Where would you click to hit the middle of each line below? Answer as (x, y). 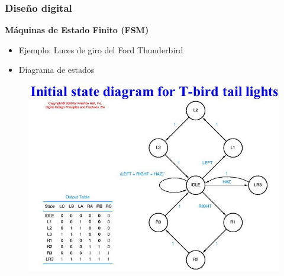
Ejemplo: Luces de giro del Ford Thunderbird (101, 49)
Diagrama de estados (57, 70)
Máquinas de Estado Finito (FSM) (77, 30)
